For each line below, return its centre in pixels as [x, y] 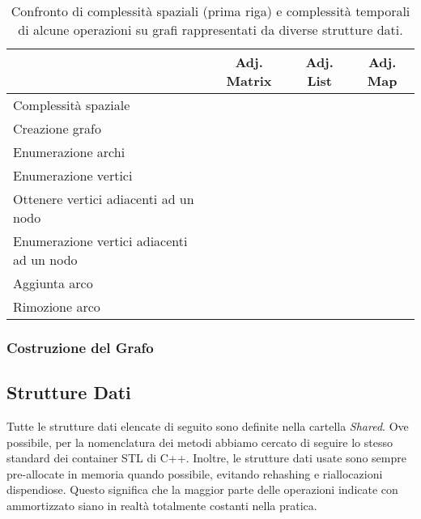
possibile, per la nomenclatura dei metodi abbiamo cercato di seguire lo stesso [200, 442]
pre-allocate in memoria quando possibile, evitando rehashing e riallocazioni [195, 473]
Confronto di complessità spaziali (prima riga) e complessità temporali [210, 11]
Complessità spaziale [72, 105]
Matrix [249, 81]
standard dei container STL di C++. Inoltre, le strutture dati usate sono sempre [206, 458]
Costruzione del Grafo [80, 347]
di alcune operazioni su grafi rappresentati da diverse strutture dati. [210, 30]
